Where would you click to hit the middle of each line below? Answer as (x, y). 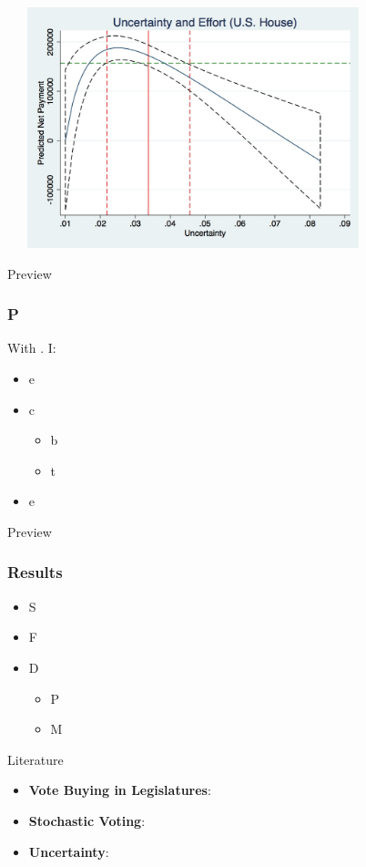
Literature (36, 759)
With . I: (32, 348)
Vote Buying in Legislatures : (120, 790)
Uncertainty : (69, 851)
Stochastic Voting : (87, 820)
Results (35, 572)
